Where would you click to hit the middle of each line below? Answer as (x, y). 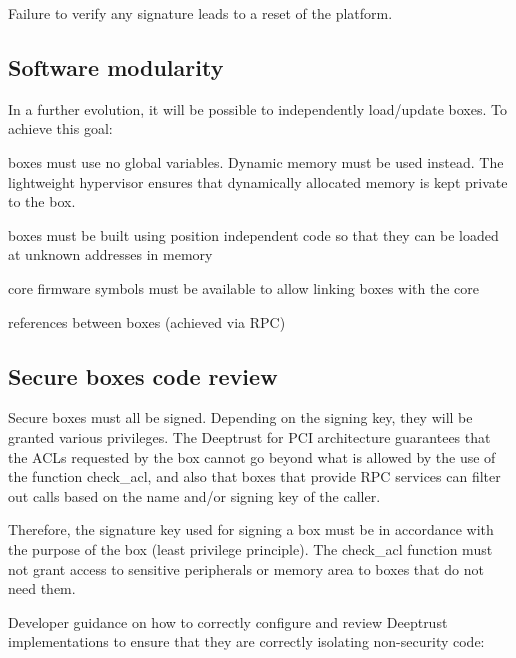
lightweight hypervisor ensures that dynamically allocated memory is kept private (258, 181)
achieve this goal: (60, 128)
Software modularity (116, 66)
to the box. (42, 201)
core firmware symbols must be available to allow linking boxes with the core (243, 287)
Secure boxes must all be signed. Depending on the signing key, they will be (240, 417)
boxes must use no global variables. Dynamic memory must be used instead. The (256, 161)
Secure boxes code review (143, 375)
